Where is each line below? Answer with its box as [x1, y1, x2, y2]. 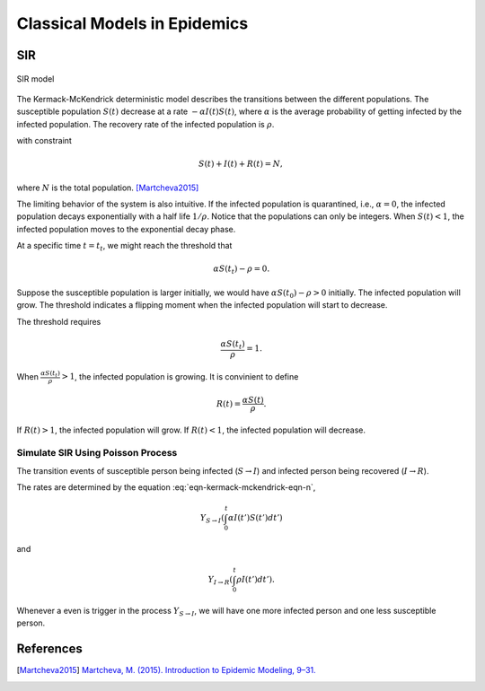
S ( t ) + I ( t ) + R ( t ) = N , [198, 159, 283, 170]
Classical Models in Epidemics [16, 13, 249, 33]
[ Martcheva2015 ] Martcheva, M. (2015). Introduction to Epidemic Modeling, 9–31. [16, 665, 316, 676]
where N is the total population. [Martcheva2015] [16, 182, 199, 193]
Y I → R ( [207, 574, 234, 587]
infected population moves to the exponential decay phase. [16, 223, 236, 234]
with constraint [16, 136, 72, 146]
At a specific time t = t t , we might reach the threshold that [16, 241, 233, 253]
